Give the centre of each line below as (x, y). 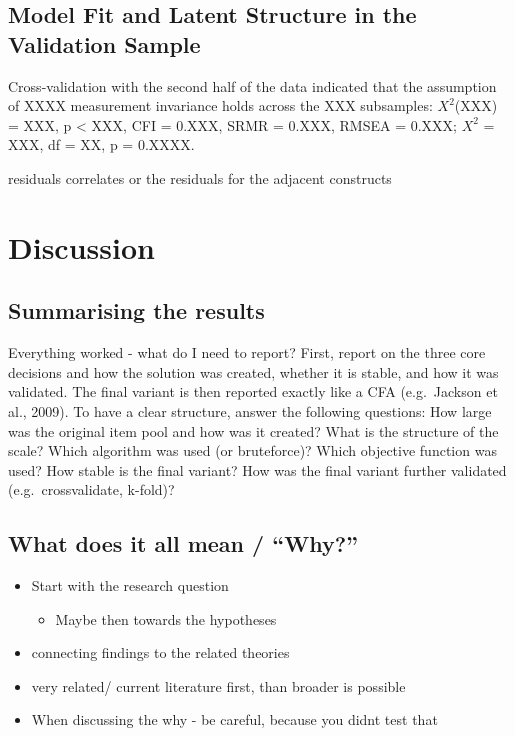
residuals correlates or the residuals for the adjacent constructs (200, 177)
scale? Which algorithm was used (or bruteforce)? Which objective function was (252, 450)
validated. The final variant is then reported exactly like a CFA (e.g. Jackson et (253, 391)
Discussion (81, 246)
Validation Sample (104, 43)
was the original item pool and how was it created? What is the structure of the (253, 430)
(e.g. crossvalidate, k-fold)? (91, 489)
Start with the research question (130, 585)
